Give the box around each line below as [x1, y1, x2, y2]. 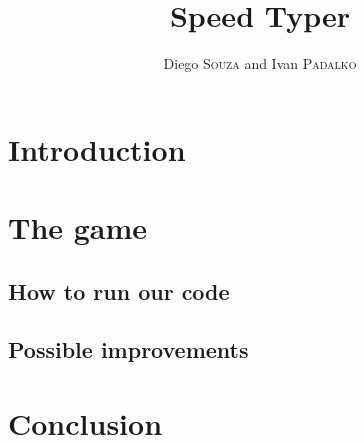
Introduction [8, 128, 186, 169]
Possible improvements [8, 334, 249, 365]
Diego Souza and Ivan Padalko [163, 53, 357, 74]
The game [8, 207, 148, 248]
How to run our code [8, 275, 230, 306]
